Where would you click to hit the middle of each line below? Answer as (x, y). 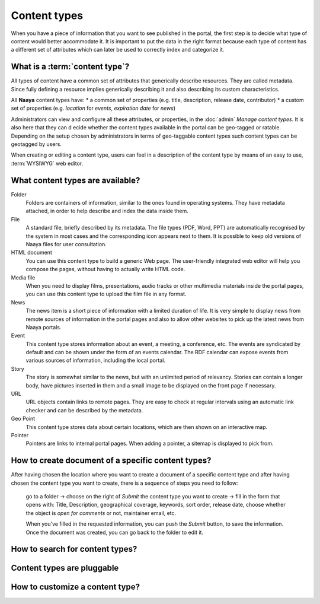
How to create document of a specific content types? (111, 461)
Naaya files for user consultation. (66, 244)
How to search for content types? (74, 549)
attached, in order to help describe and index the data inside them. (107, 211)
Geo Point (23, 419)
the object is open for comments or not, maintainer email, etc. (101, 513)
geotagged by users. (36, 144)
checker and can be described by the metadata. (84, 410)
